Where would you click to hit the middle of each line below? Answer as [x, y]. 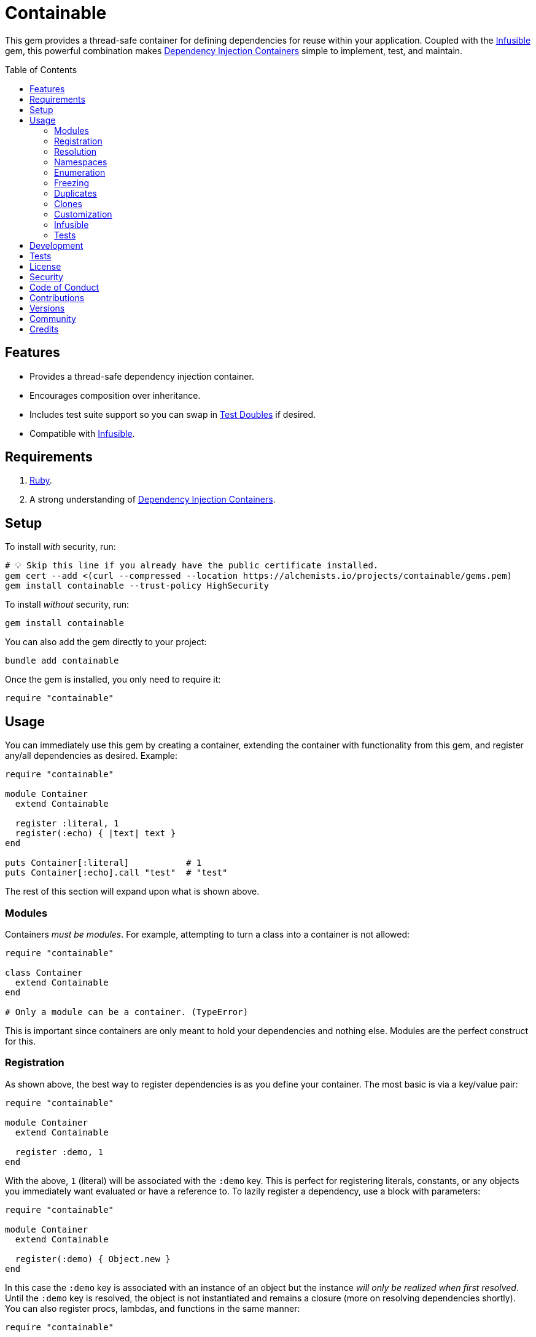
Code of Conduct [64, 287]
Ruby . [41, 480]
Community [53, 318]
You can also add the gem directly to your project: [106, 642]
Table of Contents [41, 69]
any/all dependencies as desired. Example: [91, 756]
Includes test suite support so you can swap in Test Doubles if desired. [173, 414]
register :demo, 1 [59, 1152]
